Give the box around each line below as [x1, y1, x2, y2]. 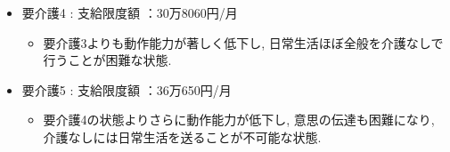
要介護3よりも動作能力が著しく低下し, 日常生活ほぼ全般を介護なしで [43, 33, 444, 52]
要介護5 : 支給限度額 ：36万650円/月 [21, 80, 232, 99]
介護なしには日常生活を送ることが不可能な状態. [43, 127, 322, 146]
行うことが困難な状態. [43, 51, 172, 69]
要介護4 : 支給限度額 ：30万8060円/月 [21, 4, 238, 21]
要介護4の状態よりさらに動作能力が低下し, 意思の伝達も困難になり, [43, 110, 435, 129]
